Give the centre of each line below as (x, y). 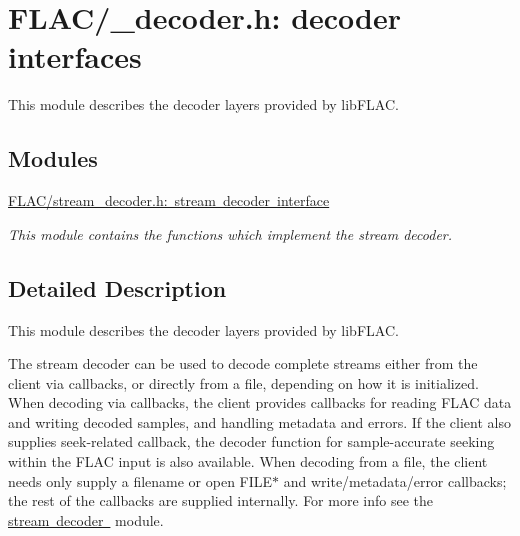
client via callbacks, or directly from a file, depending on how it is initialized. (243, 382)
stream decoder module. (86, 519)
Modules (53, 158)
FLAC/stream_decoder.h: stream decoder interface (169, 200)
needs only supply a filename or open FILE (140, 480)
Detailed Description (117, 287)
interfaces (75, 56)
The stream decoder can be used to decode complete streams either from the (243, 363)
